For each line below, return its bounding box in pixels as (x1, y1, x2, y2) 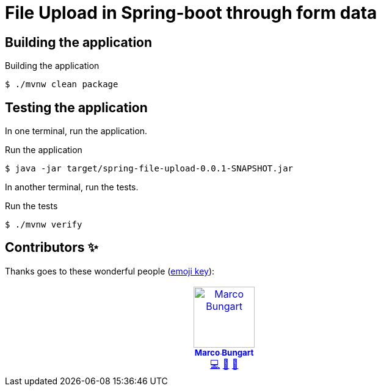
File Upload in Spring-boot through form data (5, 2, 377, 23)
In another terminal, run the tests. (5, 182, 139, 193)
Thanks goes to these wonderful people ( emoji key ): (5, 265, 215, 276)
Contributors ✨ (5, 240, 98, 256)
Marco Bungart (194, 347, 254, 357)
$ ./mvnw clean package (5, 79, 118, 90)
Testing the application (5, 99, 148, 115)
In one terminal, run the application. (5, 126, 148, 137)
